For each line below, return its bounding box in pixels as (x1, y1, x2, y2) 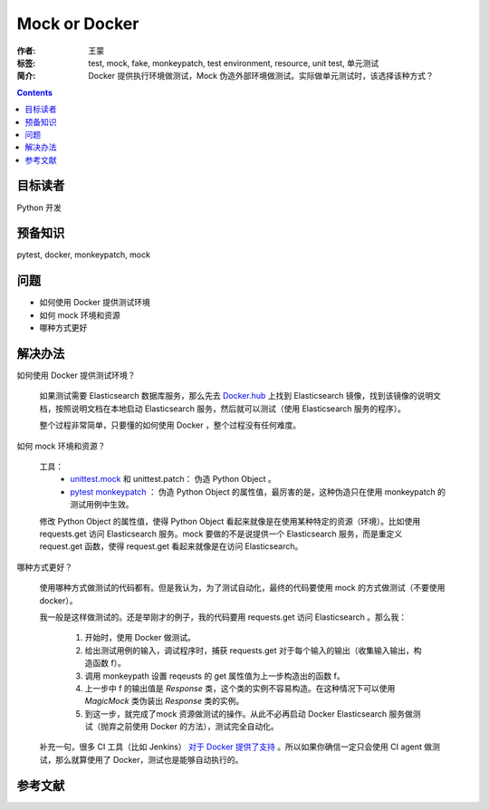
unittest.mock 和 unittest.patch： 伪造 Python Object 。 (70, 474, 276, 485)
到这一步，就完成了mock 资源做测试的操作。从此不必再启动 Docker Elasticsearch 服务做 (84, 708, 414, 719)
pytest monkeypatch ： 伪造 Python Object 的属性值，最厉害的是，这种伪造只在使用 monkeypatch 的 (70, 486, 446, 497)
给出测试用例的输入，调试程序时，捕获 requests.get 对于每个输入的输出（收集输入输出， (84, 644, 414, 656)
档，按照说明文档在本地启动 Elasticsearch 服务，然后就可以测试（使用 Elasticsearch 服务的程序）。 (39, 403, 407, 414)
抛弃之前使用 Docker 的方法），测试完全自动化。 (100, 721, 280, 732)
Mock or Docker (16, 14, 139, 34)
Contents (16, 87, 53, 98)
